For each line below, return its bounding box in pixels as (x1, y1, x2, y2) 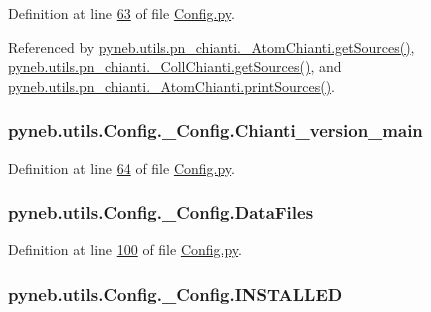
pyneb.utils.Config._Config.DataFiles (8, 200, 314, 225)
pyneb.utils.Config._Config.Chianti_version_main (8, 118, 423, 143)
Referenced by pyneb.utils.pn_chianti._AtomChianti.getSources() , (8, 36, 415, 57)
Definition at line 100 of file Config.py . (8, 239, 242, 260)
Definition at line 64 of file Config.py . (8, 157, 235, 178)
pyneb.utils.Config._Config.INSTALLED (8, 281, 343, 306)
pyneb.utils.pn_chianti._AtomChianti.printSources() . (8, 75, 335, 96)
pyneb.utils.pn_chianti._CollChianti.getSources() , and (8, 56, 342, 77)
